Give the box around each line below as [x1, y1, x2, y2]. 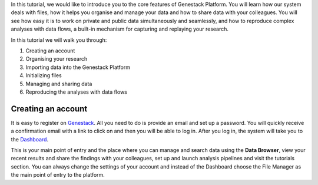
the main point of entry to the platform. [11, 171, 105, 179]
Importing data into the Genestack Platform [25, 64, 131, 71]
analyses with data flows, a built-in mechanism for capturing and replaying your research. [11, 25, 229, 32]
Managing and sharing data [25, 80, 92, 87]
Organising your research [25, 55, 88, 62]
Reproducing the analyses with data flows [25, 88, 128, 95]
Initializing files [25, 72, 62, 79]
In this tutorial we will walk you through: [11, 36, 107, 44]
